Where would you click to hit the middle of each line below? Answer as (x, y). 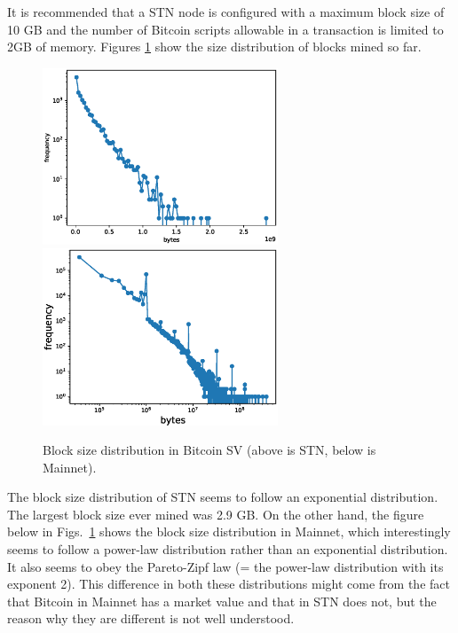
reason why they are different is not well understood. (151, 618)
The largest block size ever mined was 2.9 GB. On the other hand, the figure (216, 514)
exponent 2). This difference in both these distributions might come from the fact (229, 584)
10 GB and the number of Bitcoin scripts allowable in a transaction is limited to (225, 29)
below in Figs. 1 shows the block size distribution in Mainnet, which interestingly (229, 531)
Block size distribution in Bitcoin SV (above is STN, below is (209, 450)
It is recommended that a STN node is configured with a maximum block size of (226, 12)
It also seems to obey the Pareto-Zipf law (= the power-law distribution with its (225, 566)
